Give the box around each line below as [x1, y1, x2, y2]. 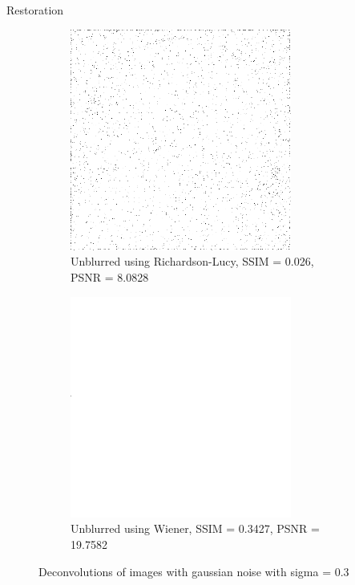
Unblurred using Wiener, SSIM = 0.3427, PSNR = [71, 520, 320, 537]
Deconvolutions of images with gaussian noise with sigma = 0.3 [38, 563, 349, 579]
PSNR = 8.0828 [71, 268, 149, 285]
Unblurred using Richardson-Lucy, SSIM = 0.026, [71, 253, 314, 270]
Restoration [6, 2, 64, 18]
